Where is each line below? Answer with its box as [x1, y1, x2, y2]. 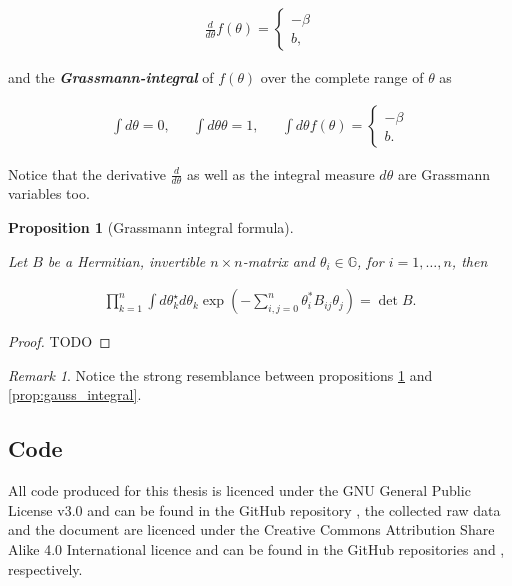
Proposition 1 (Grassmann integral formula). [8, 217, 294, 238]
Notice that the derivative [8, 163, 166, 184]
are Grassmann [397, 163, 490, 184]
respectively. [8, 558, 83, 579]
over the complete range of [260, 67, 424, 88]
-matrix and [242, 250, 315, 271]
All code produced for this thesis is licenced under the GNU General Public [8, 480, 471, 501]
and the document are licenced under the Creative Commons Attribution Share [8, 519, 495, 540]
